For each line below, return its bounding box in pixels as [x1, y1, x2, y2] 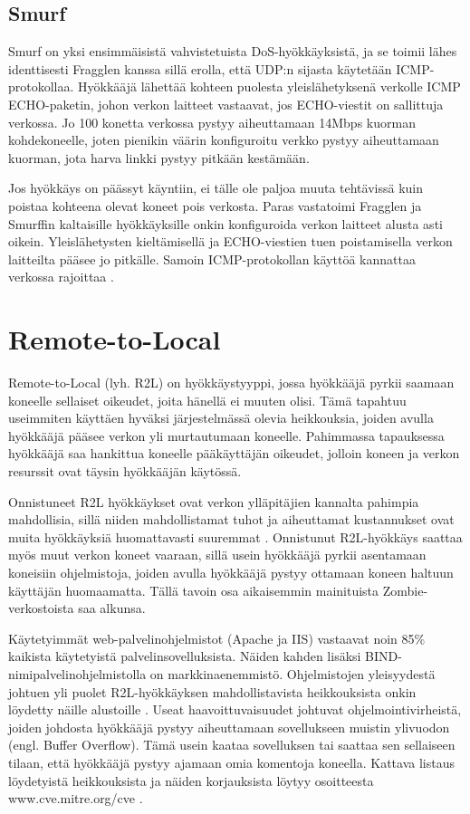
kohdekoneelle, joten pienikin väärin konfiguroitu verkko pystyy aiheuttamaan [8, 130, 439, 149]
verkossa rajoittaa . [8, 267, 114, 286]
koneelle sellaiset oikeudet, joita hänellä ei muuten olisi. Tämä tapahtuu [8, 390, 407, 409]
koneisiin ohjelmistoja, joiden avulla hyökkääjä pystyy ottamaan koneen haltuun [8, 562, 454, 581]
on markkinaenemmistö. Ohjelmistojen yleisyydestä [149, 664, 436, 683]
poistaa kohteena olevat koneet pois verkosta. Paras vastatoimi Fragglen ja [8, 196, 422, 215]
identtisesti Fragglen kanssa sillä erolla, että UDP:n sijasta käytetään [8, 59, 392, 78]
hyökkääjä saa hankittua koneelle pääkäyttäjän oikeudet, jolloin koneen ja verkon [8, 444, 460, 463]
